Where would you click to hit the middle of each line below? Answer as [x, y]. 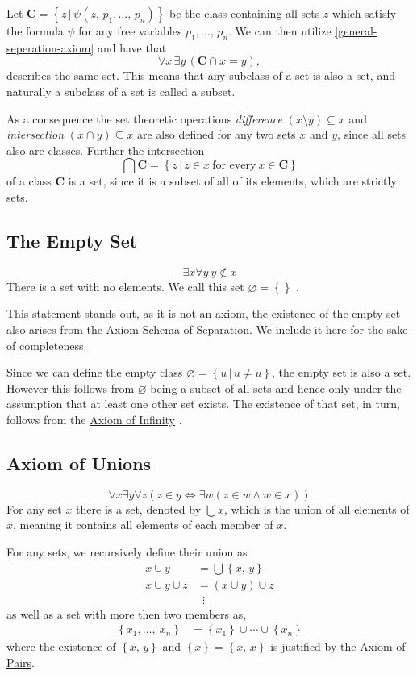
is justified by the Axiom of [338, 646]
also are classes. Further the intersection [106, 150]
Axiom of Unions [79, 462]
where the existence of [61, 646]
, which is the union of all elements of [317, 508]
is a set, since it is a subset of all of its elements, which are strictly [232, 181]
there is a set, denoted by [139, 508]
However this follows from [71, 387]
